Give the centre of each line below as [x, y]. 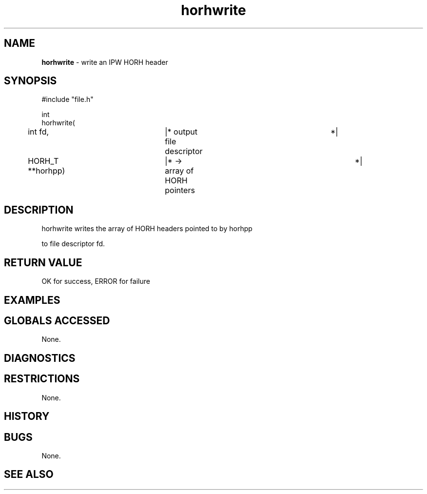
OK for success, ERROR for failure [96, 281]
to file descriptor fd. [73, 244]
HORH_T [43, 161]
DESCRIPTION [39, 210]
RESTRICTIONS [42, 379]
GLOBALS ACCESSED [57, 320]
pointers [180, 190]
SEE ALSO [29, 474]
